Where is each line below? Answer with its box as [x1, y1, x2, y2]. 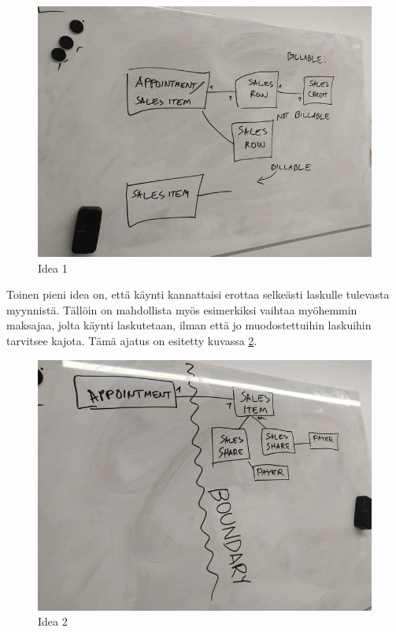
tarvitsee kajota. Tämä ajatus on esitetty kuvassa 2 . [6, 332, 257, 348]
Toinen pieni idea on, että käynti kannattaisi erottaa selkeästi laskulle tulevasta [6, 286, 390, 303]
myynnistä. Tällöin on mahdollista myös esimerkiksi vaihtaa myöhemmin [6, 301, 357, 318]
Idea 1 [38, 259, 68, 276]
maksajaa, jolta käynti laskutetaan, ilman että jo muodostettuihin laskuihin [6, 317, 372, 333]
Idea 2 [38, 613, 68, 630]
